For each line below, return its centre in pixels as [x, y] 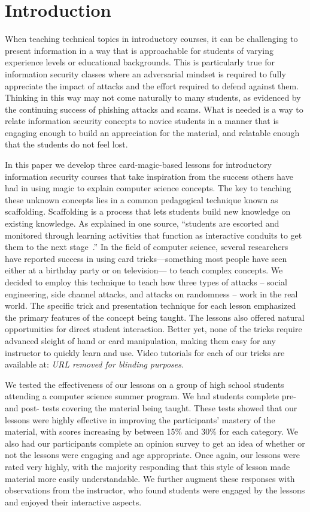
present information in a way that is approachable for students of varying [139, 50]
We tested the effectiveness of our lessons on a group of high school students [145, 384]
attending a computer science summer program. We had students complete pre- [151, 396]
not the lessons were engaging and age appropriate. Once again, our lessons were [152, 455]
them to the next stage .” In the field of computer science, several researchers [147, 247]
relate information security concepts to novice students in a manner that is [142, 121]
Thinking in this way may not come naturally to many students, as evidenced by [153, 97]
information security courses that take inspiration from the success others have [149, 176]
